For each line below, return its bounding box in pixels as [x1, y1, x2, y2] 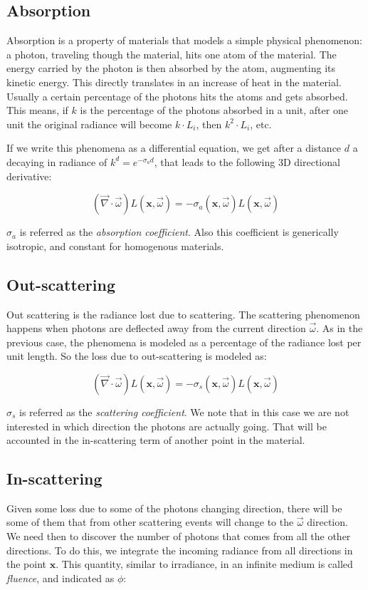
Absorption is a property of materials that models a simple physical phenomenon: [6, 33, 362, 48]
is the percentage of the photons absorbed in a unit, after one [80, 103, 348, 118]
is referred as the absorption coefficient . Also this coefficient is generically [19, 224, 339, 239]
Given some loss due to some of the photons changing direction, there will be [6, 500, 342, 515]
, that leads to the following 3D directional [154, 154, 340, 169]
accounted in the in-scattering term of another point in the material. [6, 433, 305, 447]
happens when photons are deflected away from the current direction [6, 321, 306, 336]
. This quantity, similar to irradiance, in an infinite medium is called [56, 557, 353, 571]
